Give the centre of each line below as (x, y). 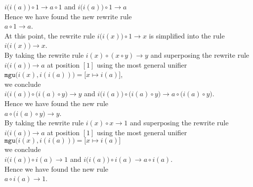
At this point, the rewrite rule (50, 35)
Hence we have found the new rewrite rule (68, 16)
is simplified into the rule (187, 35)
